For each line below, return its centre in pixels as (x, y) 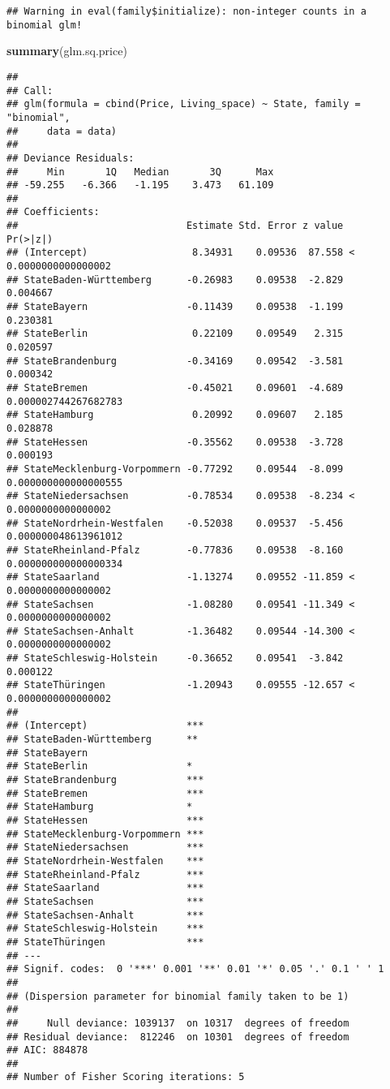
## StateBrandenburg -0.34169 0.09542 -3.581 (175, 361)
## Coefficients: (53, 212)
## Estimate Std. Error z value (175, 226)
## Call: (30, 90)
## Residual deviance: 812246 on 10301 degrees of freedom (178, 1037)
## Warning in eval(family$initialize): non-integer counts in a (186, 11)
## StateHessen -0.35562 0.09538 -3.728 (175, 442)
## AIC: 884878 (47, 1050)
